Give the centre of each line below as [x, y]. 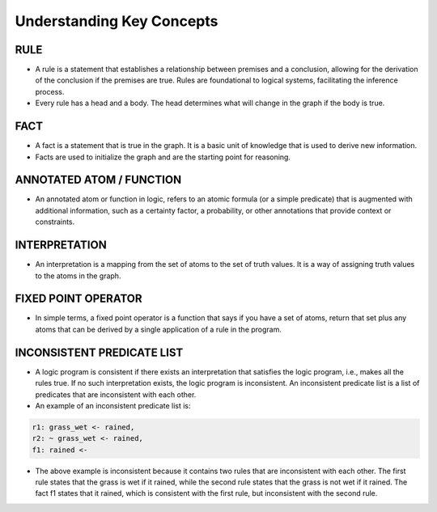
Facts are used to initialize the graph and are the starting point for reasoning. [163, 157]
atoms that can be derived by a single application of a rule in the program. [159, 329]
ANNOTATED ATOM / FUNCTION [98, 180]
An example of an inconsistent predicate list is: [113, 405]
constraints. [55, 222]
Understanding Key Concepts [117, 21]
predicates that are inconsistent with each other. [116, 394]
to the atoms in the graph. [78, 276]
